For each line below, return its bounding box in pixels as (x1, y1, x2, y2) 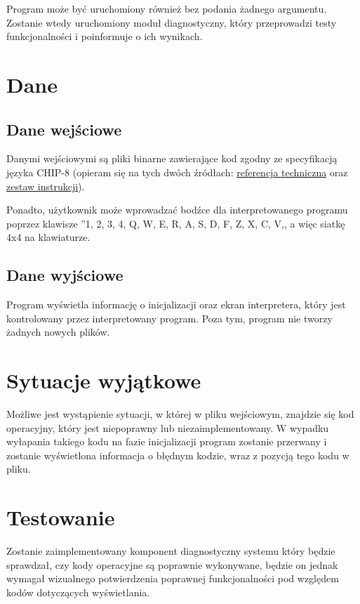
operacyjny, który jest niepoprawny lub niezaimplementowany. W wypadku (6, 420, 329, 435)
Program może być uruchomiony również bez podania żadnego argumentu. (6, 1, 327, 15)
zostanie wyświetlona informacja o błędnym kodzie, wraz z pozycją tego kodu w (6, 447, 349, 462)
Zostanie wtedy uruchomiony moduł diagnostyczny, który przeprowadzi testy (6, 15, 337, 29)
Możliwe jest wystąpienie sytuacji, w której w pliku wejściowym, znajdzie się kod (6, 407, 354, 421)
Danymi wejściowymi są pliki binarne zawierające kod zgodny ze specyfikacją (6, 151, 338, 166)
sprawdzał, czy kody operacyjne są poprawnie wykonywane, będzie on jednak (6, 557, 338, 572)
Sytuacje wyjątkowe (6, 366, 201, 395)
